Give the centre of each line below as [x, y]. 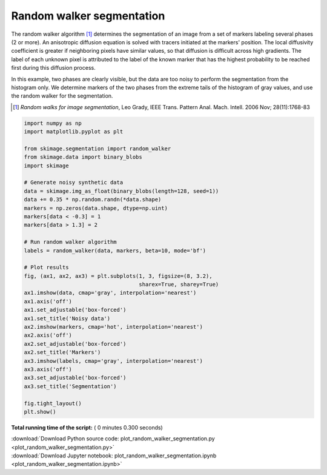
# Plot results [46, 268]
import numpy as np [53, 123]
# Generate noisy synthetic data [74, 183]
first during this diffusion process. [54, 68]
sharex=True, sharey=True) [179, 285]
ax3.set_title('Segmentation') [71, 386]
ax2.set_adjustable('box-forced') [75, 344]
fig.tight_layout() [53, 403]
